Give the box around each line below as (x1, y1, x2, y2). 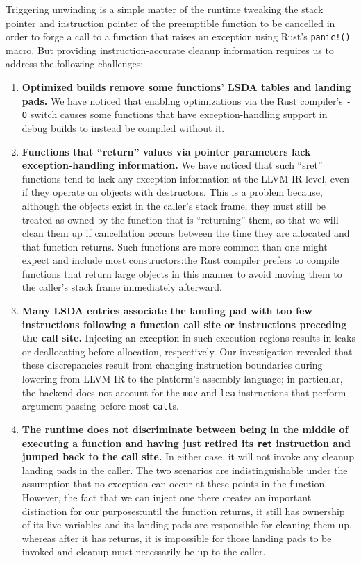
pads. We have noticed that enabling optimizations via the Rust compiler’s (22, 93, 343, 108)
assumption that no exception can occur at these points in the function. (22, 476, 328, 491)
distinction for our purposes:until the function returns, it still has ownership (22, 503, 345, 518)
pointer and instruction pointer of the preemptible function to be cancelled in (6, 15, 335, 30)
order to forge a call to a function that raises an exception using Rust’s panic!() (6, 29, 351, 44)
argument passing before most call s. (22, 398, 179, 413)
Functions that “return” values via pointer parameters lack (22, 144, 311, 158)
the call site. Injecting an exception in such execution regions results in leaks (22, 330, 355, 345)
